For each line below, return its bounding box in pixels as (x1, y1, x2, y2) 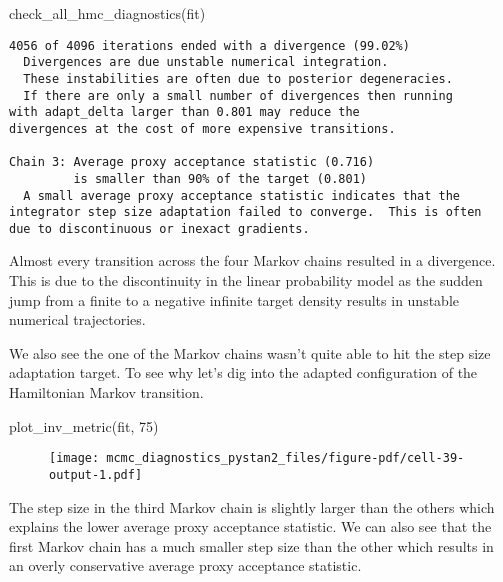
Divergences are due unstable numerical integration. (23, 55, 389, 70)
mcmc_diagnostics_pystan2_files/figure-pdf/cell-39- (106, 451, 465, 466)
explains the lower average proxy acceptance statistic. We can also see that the (9, 516, 492, 537)
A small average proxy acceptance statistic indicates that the (23, 188, 461, 203)
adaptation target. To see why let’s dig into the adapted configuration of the (9, 362, 478, 383)
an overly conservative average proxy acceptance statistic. (9, 555, 362, 576)
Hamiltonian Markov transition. (9, 382, 204, 403)
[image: (49, 451, 100, 466)
